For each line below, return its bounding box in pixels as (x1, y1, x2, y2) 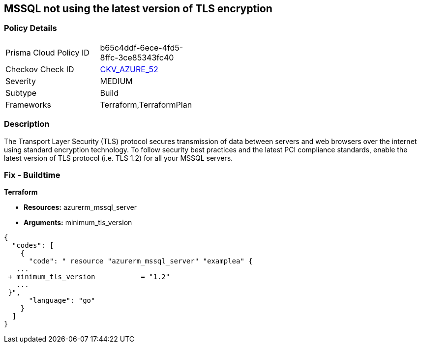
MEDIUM (100, 76, 133, 86)
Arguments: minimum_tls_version (24, 218, 132, 227)
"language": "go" (29, 296, 95, 305)
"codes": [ (12, 241, 54, 250)
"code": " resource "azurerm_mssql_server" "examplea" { (29, 257, 253, 265)
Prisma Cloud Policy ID (5, 47, 90, 58)
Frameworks (5, 99, 51, 110)
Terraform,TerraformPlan (100, 99, 192, 110)
